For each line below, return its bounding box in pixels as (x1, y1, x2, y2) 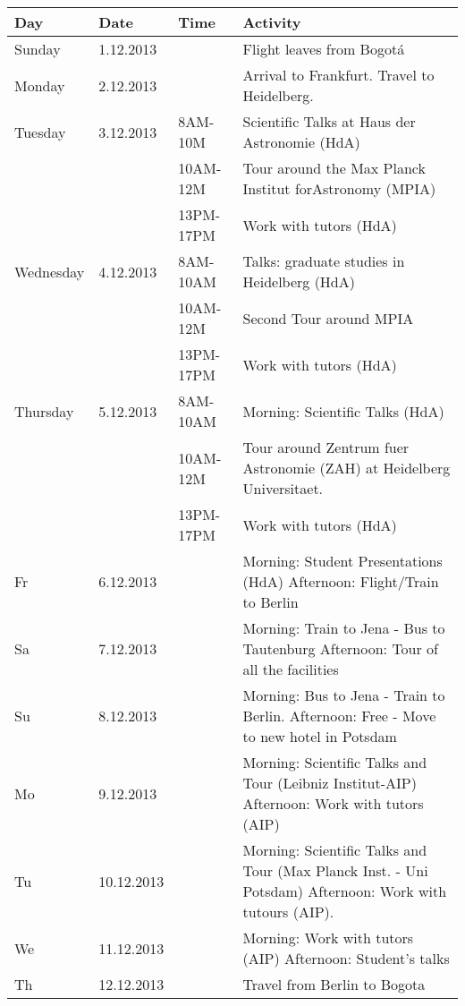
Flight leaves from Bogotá (242, 38, 405, 59)
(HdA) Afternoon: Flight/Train (242, 571, 439, 592)
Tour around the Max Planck (242, 158, 426, 178)
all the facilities (242, 659, 339, 679)
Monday (14, 74, 65, 96)
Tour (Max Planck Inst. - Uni (242, 860, 428, 881)
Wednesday (14, 260, 85, 282)
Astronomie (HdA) (242, 132, 360, 152)
